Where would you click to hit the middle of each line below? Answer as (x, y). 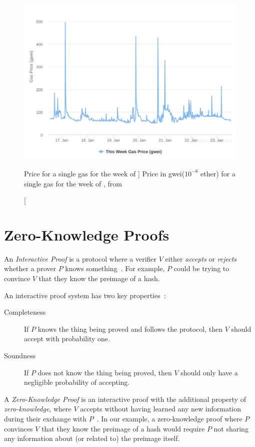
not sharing (231, 428)
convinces (18, 428)
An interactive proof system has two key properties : (85, 295)
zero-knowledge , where (38, 409)
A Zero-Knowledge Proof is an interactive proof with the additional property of (125, 399)
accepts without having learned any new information (160, 409)
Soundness (20, 355)
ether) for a (218, 173)
